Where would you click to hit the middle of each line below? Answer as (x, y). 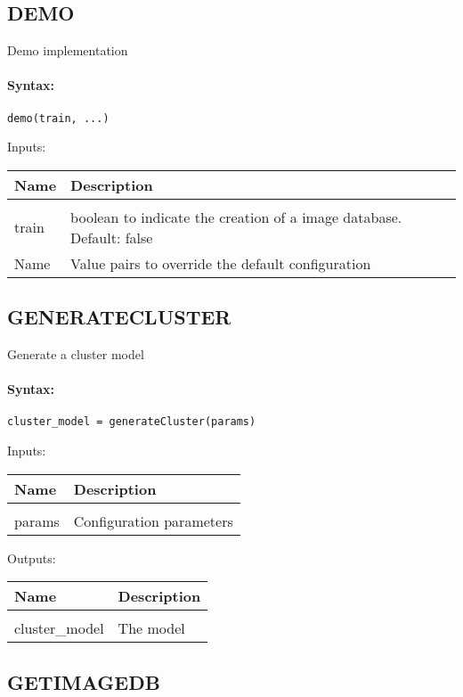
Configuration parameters (153, 521)
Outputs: (32, 558)
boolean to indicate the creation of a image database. (236, 217)
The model (151, 628)
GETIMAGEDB (84, 681)
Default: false (112, 237)
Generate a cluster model (76, 354)
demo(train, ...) (58, 118)
